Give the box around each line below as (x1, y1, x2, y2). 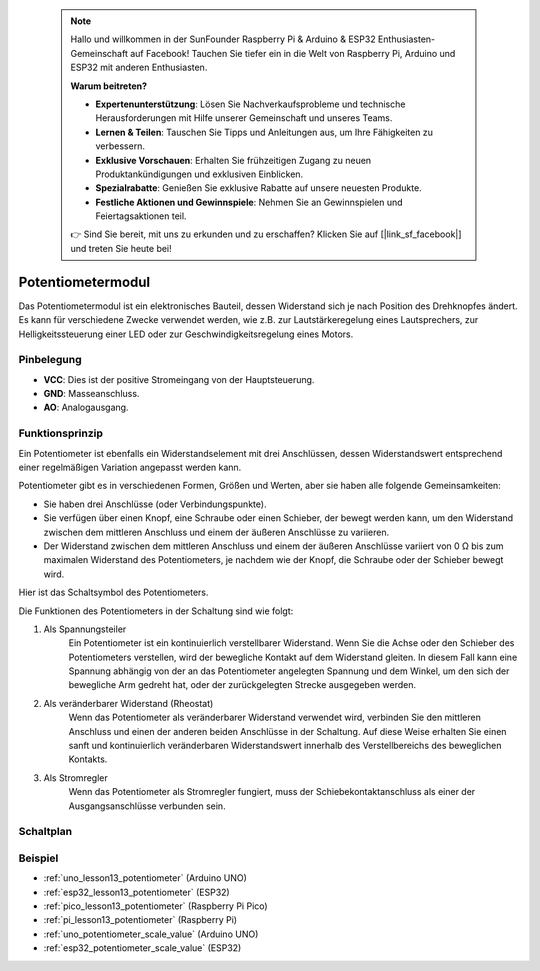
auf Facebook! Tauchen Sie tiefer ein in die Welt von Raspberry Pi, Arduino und (130, 47, 456, 59)
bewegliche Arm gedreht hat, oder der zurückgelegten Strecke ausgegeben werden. (68, 679, 417, 691)
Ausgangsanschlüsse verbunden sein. (68, 800, 226, 812)
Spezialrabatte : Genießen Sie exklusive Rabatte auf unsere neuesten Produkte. (95, 182, 422, 194)
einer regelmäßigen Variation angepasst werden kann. (18, 461, 242, 473)
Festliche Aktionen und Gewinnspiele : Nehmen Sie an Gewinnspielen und (95, 196, 404, 208)
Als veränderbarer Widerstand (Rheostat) (43, 697, 214, 709)
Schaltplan (18, 825, 73, 839)
